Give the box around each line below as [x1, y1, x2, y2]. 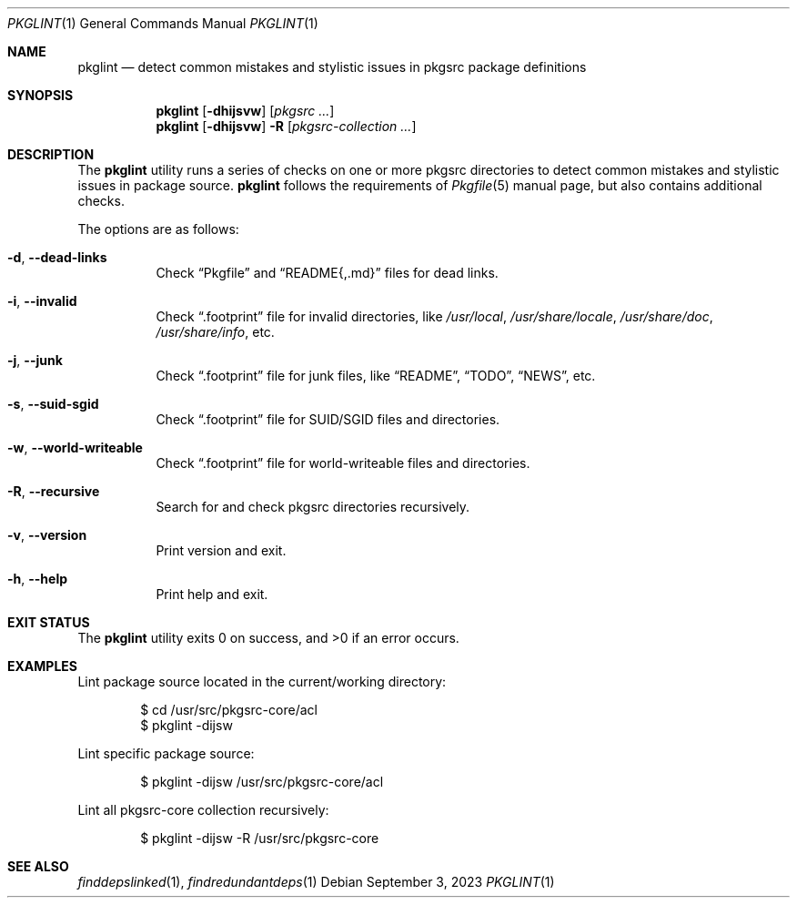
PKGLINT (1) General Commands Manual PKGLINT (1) [7, 15, 318, 31]
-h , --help [7, 571, 68, 586]
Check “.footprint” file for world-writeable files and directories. [156, 455, 530, 471]
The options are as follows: [77, 221, 239, 237]
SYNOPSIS [7, 87, 74, 103]
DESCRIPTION [7, 147, 95, 162]
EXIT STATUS [7, 615, 90, 630]
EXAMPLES [7, 658, 77, 674]
